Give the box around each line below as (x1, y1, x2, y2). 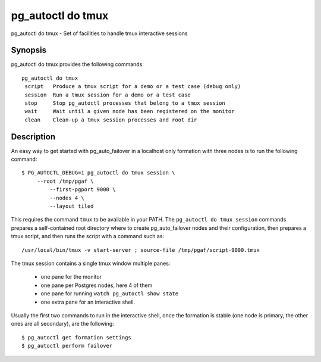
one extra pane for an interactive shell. (40, 298, 136, 305)
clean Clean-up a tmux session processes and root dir (24, 116, 197, 123)
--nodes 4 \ (49, 194, 84, 201)
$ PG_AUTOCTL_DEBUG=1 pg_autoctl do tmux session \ (21, 170, 175, 176)
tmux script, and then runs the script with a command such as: (11, 233, 165, 240)
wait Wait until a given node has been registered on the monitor (24, 108, 235, 115)
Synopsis (11, 45, 47, 55)
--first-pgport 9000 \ (49, 186, 116, 193)
